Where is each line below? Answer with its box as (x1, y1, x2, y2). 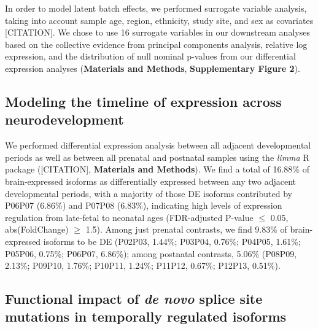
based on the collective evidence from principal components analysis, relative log (5, 37, 308, 50)
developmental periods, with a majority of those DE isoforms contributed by (5, 187, 292, 199)
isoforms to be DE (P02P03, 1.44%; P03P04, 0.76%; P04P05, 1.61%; (43, 234, 301, 247)
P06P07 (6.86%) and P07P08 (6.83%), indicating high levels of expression (5, 199, 282, 212)
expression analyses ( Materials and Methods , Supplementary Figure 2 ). (5, 61, 300, 74)
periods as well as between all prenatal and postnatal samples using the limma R (5, 150, 309, 163)
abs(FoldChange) (5, 223, 69, 236)
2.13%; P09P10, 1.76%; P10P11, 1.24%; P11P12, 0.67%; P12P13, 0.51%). (5, 259, 281, 272)
